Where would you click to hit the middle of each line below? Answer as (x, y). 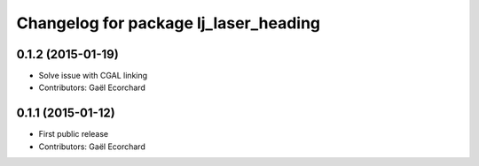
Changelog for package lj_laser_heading (169, 23)
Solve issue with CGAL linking (93, 76)
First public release (74, 134)
